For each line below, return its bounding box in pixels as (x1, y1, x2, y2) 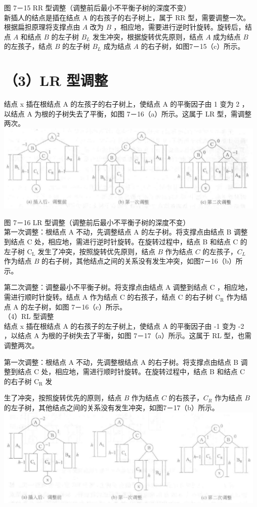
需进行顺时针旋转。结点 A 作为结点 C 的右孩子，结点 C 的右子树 (4, 292, 213, 302)
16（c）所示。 (82, 301, 127, 312)
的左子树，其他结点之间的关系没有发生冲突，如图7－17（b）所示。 (4, 402, 219, 412)
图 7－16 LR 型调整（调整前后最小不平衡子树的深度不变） (4, 217, 190, 227)
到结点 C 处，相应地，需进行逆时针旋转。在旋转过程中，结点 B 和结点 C (4, 236, 238, 247)
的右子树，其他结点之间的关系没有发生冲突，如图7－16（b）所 (41, 256, 243, 266)
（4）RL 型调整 (4, 311, 54, 321)
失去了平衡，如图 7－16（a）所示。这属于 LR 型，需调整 (69, 108, 252, 118)
